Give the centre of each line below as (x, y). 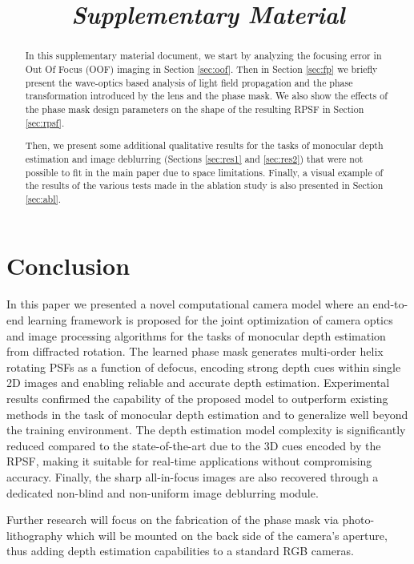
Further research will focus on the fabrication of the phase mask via (173, 520)
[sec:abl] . (43, 198)
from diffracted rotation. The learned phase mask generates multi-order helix (195, 351)
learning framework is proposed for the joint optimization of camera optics (210, 320)
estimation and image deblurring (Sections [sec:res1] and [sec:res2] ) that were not (194, 158)
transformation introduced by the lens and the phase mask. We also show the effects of (206, 96)
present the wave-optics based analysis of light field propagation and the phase (189, 82)
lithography (35, 535)
